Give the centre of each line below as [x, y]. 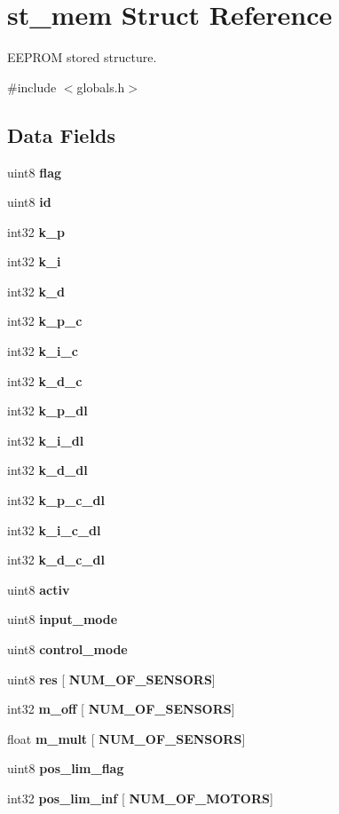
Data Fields [62, 134]
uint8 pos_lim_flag [66, 768]
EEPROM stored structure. [82, 57]
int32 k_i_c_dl [54, 529]
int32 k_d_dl [47, 470]
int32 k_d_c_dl [56, 560]
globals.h [101, 87]
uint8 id [29, 202]
